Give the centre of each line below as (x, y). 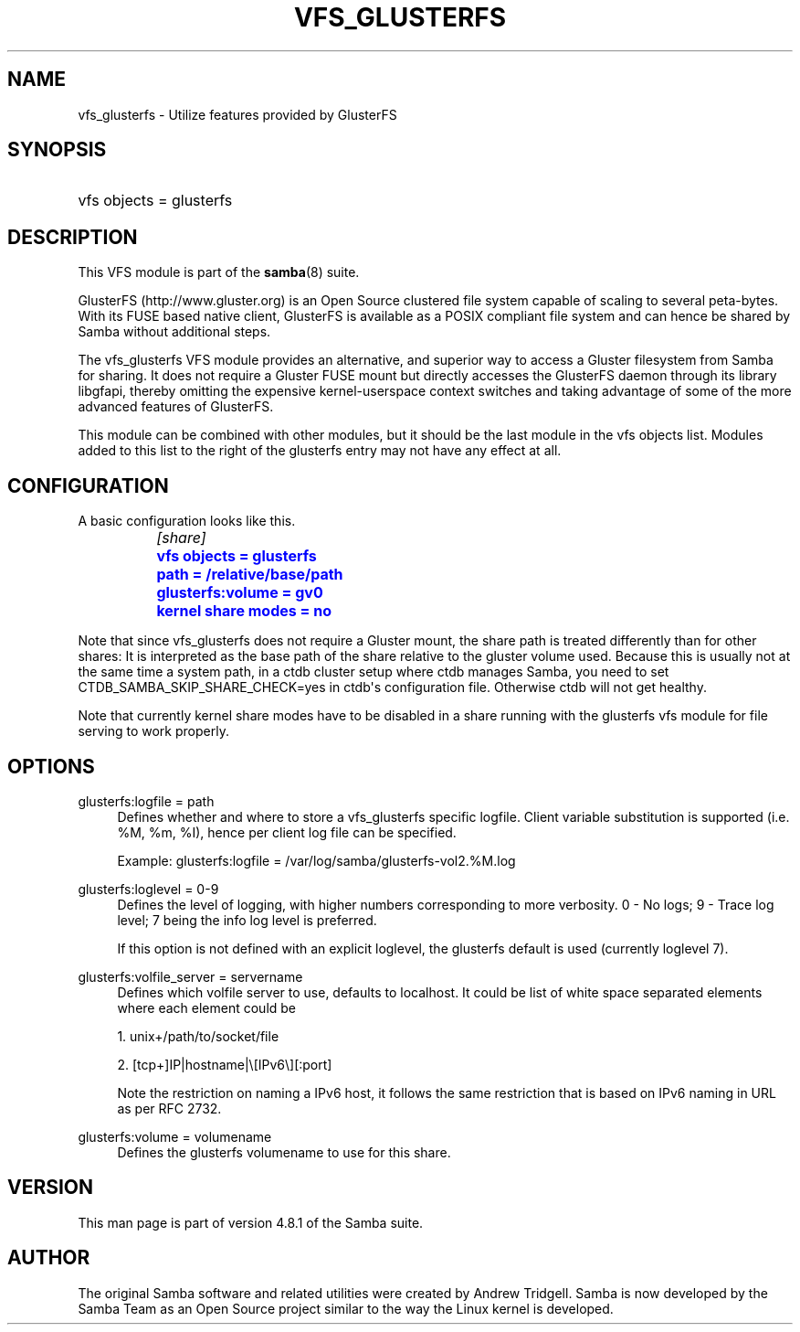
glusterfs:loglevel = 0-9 (148, 889)
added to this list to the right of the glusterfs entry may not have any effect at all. (320, 451)
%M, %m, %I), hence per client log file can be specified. (287, 832)
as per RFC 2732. (169, 1108)
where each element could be (207, 1007)
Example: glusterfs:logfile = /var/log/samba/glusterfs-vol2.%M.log (316, 860)
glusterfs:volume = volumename (175, 1136)
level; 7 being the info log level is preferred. (247, 920)
